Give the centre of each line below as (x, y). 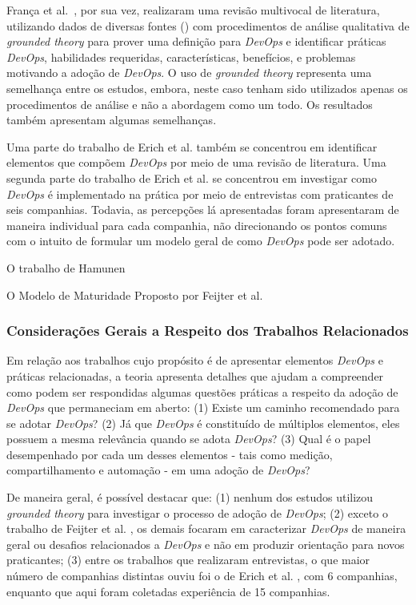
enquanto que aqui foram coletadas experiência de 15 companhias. (168, 591)
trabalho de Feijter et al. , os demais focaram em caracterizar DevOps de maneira (206, 528)
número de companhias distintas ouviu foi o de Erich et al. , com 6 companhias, (202, 576)
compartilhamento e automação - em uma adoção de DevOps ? (158, 470)
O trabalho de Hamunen (66, 267)
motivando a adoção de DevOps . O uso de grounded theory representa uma (189, 73)
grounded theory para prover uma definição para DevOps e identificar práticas (196, 41)
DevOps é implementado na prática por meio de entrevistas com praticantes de (200, 194)
